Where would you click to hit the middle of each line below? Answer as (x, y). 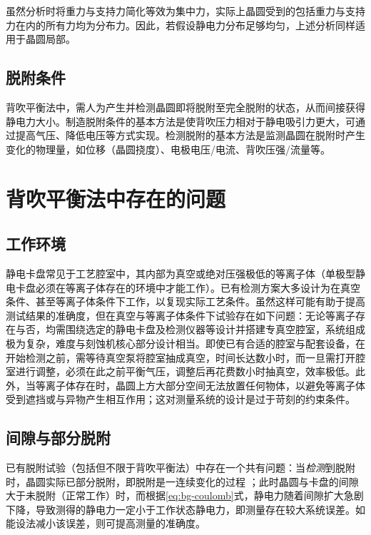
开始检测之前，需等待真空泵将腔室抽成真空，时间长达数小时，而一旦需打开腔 (185, 357)
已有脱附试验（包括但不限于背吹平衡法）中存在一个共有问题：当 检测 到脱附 (181, 468)
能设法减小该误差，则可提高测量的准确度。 (106, 523)
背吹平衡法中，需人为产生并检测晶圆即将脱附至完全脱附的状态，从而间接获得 (185, 107)
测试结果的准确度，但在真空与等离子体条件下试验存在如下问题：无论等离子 (181, 315)
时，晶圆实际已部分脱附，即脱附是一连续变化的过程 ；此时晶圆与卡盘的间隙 (182, 481)
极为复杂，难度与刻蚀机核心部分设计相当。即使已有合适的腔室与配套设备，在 (185, 343)
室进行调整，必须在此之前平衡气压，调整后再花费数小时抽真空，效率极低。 (181, 371)
